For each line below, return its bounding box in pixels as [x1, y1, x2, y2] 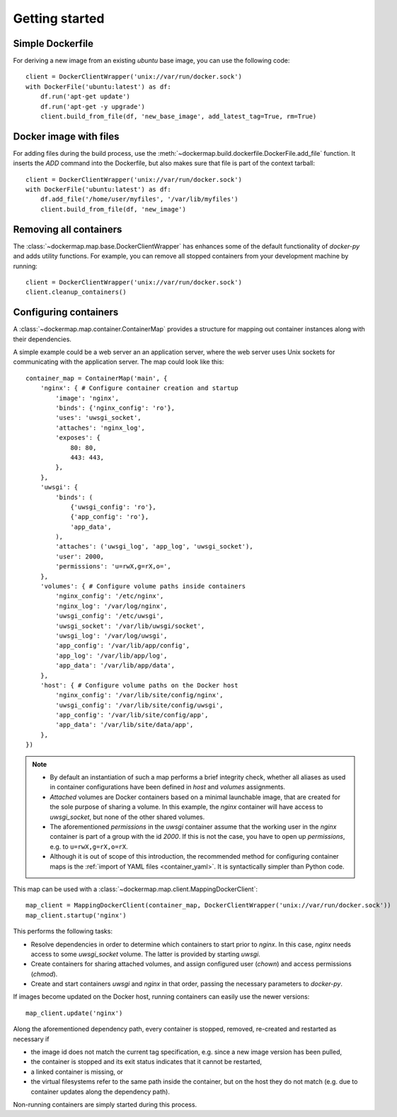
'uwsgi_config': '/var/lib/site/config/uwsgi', [55, 701, 224, 709]
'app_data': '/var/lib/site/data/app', [55, 721, 194, 729]
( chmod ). [30, 970, 58, 978]
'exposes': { [55, 434, 100, 442]
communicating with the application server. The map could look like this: [13, 357, 224, 366]
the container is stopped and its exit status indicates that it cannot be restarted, [30, 1058, 262, 1066]
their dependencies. [13, 335, 72, 343]
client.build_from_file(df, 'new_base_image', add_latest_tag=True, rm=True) [40, 113, 317, 120]
